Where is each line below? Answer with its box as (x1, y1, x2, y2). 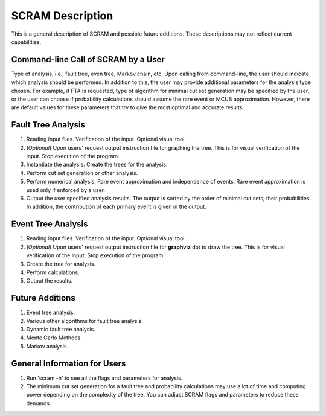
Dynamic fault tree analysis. (26, 325, 96, 333)
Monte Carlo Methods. (26, 334, 83, 341)
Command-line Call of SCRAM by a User (11, 54, 165, 65)
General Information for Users (11, 358, 126, 368)
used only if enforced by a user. (26, 186, 106, 193)
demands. (26, 399, 51, 407)
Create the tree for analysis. (26, 260, 96, 267)
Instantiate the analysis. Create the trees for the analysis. (26, 161, 168, 168)
